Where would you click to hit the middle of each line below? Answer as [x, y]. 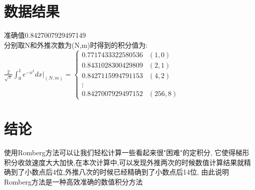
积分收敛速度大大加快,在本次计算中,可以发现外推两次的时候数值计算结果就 [124, 162]
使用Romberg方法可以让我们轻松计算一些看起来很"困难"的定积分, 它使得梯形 [127, 152]
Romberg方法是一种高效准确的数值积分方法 [73, 181]
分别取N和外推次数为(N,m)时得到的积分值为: [76, 45]
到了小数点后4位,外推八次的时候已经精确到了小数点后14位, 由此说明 [120, 172]
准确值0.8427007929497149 [45, 35]
